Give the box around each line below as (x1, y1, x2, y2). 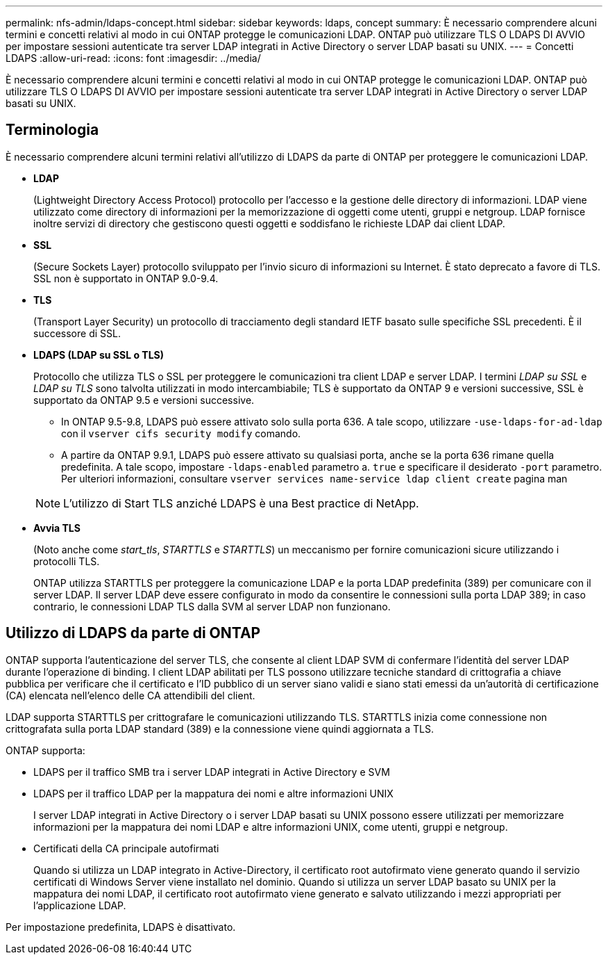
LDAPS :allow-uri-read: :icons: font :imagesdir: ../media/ (6, 52, 261, 64)
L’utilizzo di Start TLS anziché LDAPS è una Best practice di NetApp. (63, 496, 419, 510)
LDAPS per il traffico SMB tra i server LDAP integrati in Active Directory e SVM (33, 765, 390, 778)
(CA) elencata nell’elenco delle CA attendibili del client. (6, 689, 255, 701)
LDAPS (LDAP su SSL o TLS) (33, 348, 164, 361)
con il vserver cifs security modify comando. (61, 427, 301, 439)
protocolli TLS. (33, 555, 100, 567)
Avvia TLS (33, 521, 81, 534)
